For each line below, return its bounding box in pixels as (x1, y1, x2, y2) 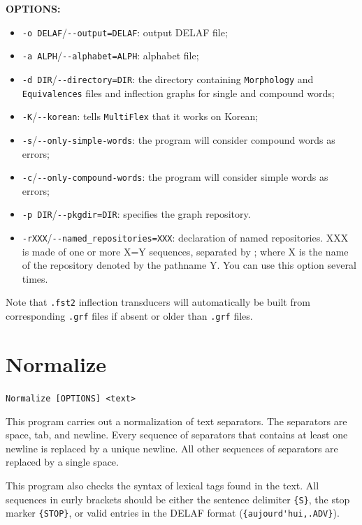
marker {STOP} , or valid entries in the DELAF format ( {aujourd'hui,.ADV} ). (6, 505, 340, 520)
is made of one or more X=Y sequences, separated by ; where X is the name (22, 244, 349, 258)
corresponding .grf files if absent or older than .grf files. (6, 309, 253, 323)
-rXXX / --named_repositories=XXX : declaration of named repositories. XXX (22, 230, 349, 245)
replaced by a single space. (6, 454, 119, 469)
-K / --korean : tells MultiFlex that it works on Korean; (22, 109, 259, 124)
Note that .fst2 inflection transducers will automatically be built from (6, 295, 310, 309)
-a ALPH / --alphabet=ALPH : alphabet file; (22, 48, 199, 63)
